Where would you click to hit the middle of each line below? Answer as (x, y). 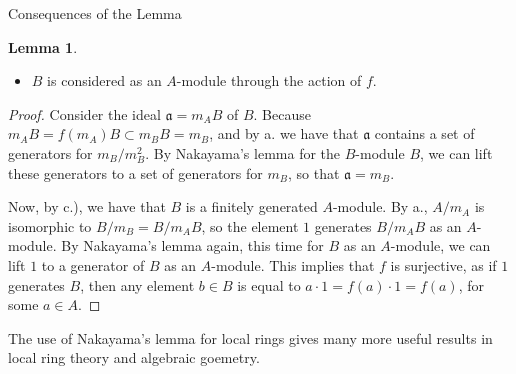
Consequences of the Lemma (95, 13)
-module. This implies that (293, 264)
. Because (282, 113)
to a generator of (93, 264)
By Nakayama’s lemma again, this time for (192, 245)
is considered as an (104, 80)
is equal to (269, 284)
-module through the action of (269, 80)
